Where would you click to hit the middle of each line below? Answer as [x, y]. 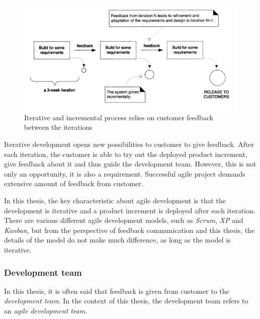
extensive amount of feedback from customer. [74, 183]
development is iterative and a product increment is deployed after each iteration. [130, 210]
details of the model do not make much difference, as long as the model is [117, 240]
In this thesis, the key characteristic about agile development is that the [115, 201]
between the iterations [58, 127]
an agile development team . [46, 311]
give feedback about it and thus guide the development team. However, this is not [130, 164]
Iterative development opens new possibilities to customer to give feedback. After [129, 144]
